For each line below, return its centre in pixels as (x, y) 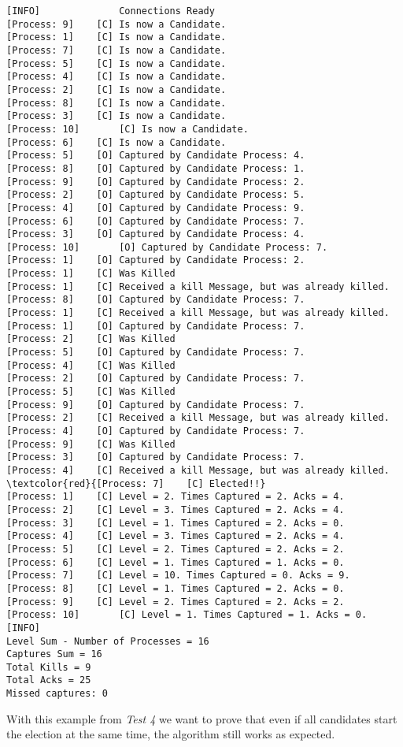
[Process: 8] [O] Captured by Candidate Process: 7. (156, 300)
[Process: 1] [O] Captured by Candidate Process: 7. (156, 326)
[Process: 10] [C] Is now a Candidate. (128, 129)
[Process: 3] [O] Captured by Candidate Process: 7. (156, 457)
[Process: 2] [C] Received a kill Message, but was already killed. (198, 418)
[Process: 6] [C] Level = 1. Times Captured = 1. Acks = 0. (176, 562)
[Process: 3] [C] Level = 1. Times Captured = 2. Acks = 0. (176, 523)
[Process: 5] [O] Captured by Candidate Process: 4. (156, 156)
